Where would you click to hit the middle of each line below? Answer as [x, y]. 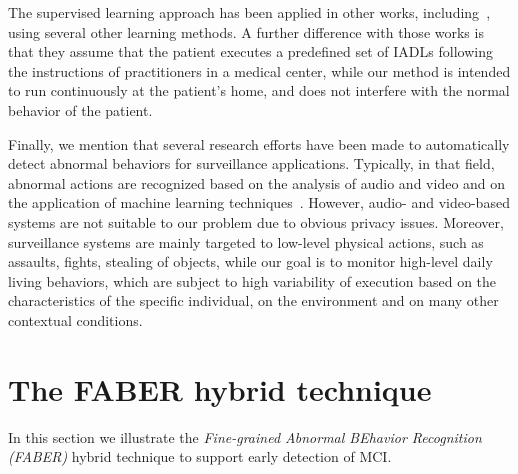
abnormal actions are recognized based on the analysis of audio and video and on [257, 182]
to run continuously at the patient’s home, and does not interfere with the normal [259, 90]
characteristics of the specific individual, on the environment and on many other [253, 300]
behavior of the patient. [80, 109]
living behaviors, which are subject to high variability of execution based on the [252, 280]
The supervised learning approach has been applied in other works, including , [249, 12]
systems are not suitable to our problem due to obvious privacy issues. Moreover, [256, 221]
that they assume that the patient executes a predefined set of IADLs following [250, 51]
